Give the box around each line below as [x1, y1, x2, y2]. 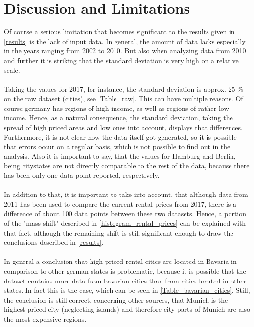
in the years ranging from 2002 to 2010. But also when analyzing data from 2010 [4, 45, 246, 56]
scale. [4, 65, 20, 75]
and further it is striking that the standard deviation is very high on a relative [4, 55, 239, 65]
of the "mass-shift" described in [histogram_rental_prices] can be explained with [4, 218, 246, 228]
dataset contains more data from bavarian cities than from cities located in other [4, 275, 247, 285]
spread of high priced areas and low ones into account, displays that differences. [4, 122, 243, 132]
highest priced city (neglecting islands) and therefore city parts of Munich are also [4, 304, 251, 314]
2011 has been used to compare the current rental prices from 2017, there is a [4, 198, 236, 209]
